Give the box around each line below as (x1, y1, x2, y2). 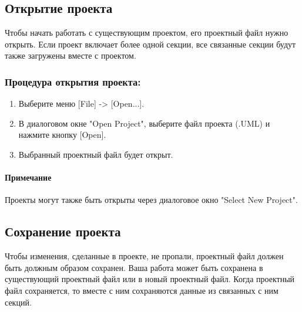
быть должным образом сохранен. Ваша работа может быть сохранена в (5, 261, 263, 273)
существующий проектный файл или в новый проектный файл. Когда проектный (5, 273, 295, 285)
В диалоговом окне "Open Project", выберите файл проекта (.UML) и (18, 117, 270, 129)
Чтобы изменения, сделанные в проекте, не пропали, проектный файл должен (5, 250, 284, 262)
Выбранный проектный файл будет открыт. (18, 148, 173, 160)
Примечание (5, 171, 52, 184)
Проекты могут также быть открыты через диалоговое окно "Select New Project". (5, 194, 298, 206)
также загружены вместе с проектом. (5, 49, 136, 62)
